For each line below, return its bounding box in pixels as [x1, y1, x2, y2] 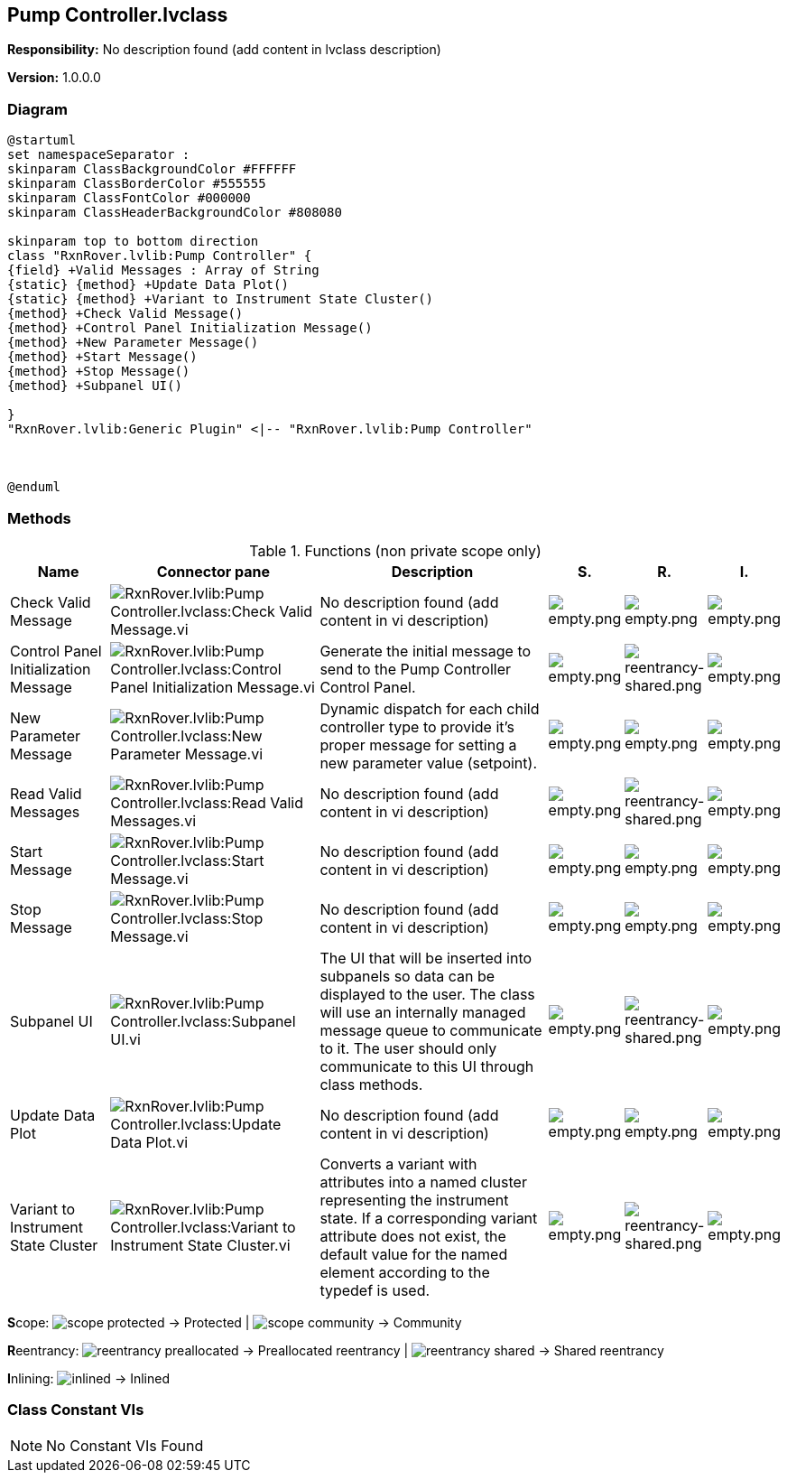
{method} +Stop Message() [7, 364, 190, 379]
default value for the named [319, 1244, 508, 1263]
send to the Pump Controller [319, 659, 512, 678]
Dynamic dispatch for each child [319, 699, 540, 718]
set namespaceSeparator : [7, 147, 190, 163]
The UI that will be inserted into [319, 948, 532, 967]
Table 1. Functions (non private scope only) [249, 541, 542, 560]
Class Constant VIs [7, 1401, 144, 1419]
